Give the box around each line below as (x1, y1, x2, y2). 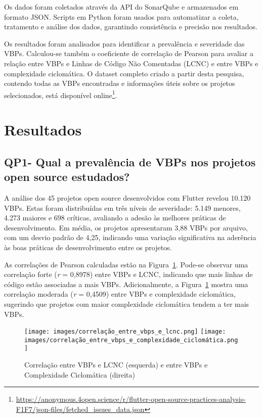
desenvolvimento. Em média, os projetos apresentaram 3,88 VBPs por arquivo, (4, 222, 248, 233)
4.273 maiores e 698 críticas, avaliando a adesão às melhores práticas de (4, 212, 226, 223)
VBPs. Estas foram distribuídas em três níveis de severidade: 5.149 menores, (4, 202, 241, 213)
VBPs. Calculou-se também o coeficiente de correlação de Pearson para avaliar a (4, 48, 253, 59)
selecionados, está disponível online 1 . (4, 88, 117, 100)
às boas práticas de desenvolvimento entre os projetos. (4, 242, 172, 252)
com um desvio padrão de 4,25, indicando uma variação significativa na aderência (4, 232, 256, 243)
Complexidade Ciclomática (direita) (24, 369, 135, 380)
